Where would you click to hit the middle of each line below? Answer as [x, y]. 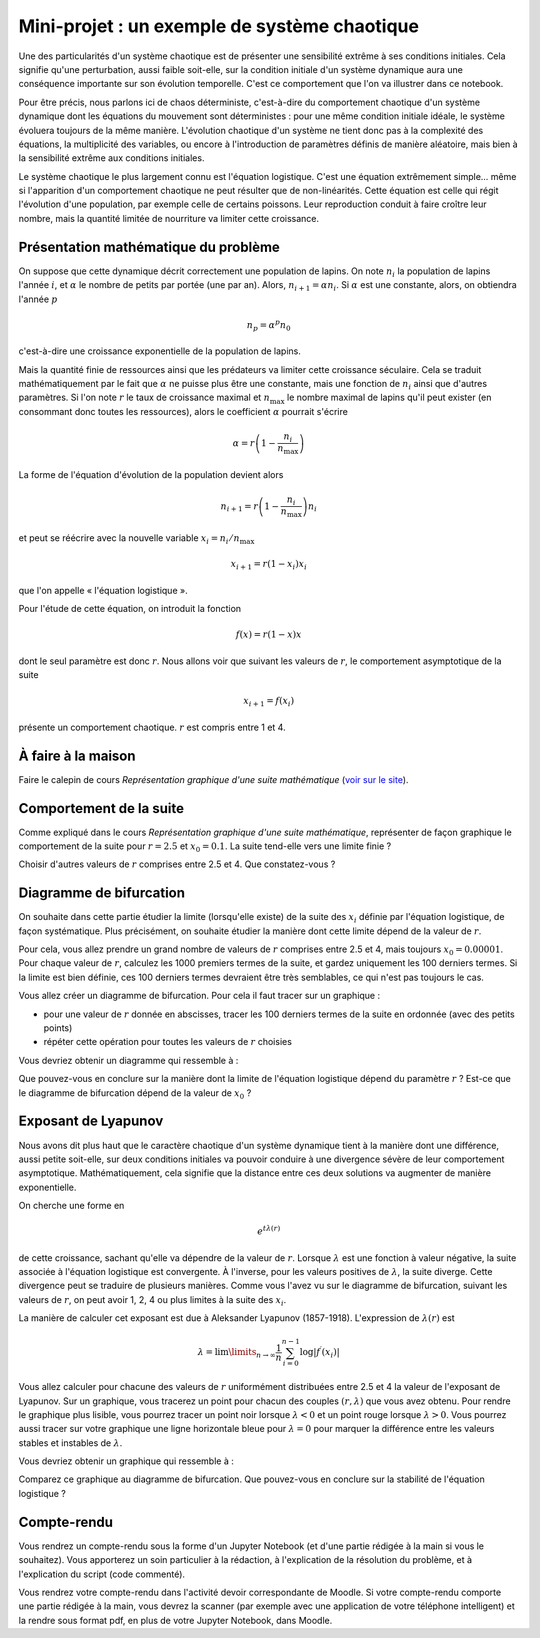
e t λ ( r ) [268, 1230]
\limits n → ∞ [252, 1353]
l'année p [38, 299]
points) [58, 1028]
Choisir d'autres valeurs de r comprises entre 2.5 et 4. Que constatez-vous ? [177, 864]
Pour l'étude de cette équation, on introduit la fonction [130, 609]
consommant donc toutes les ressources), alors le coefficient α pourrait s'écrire [183, 411]
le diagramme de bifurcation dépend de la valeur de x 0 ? [135, 1093]
